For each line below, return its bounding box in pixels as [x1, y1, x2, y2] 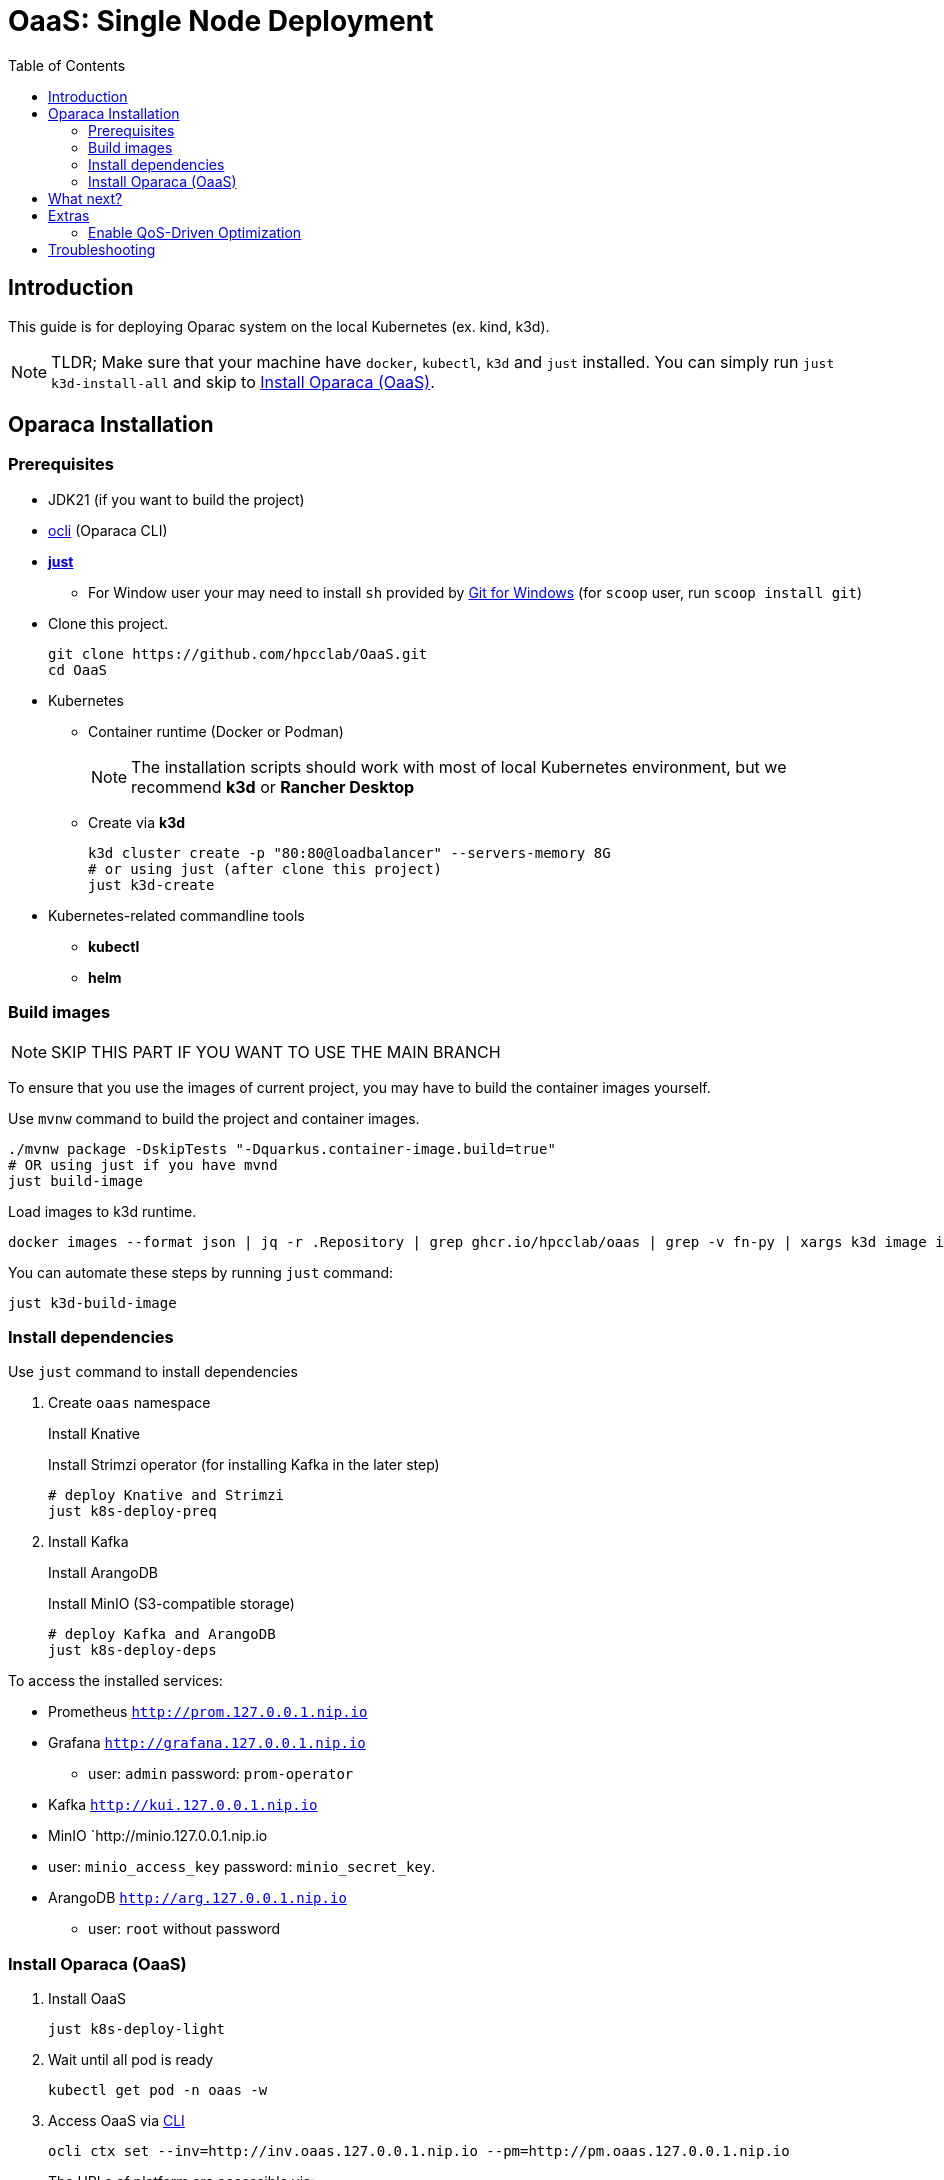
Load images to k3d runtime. [8, 1202, 197, 1220]
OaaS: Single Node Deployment [8, 4, 434, 38]
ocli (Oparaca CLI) [48, 521, 168, 539]
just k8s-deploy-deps [48, 1642, 217, 1659]
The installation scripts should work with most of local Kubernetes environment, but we [131, 756, 787, 777]
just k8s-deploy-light [48, 2021, 226, 2038]
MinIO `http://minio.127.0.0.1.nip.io [48, 1827, 268, 1845]
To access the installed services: [8, 1672, 223, 1690]
